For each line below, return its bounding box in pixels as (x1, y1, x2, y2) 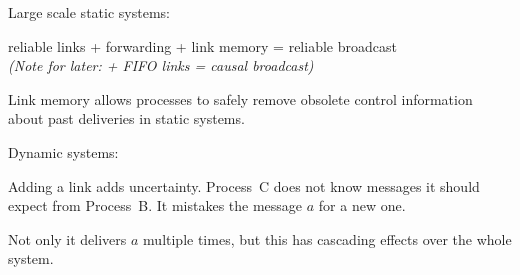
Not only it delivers (8, 228, 127, 249)
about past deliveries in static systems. (8, 108, 245, 129)
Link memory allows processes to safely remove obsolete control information (8, 88, 473, 109)
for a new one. (318, 195, 406, 216)
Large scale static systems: (8, 2, 170, 22)
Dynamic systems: (8, 141, 119, 162)
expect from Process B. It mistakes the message (8, 195, 303, 216)
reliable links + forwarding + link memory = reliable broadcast (8, 35, 397, 56)
